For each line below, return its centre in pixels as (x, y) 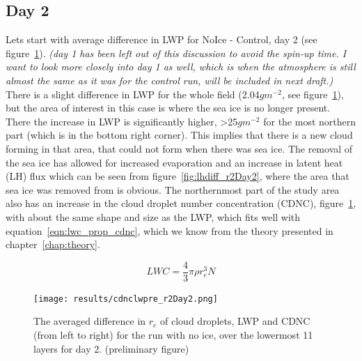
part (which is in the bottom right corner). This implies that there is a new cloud (179, 135)
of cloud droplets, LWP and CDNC (235, 321)
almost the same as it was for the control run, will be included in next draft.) (170, 80)
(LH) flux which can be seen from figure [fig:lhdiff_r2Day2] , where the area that (178, 176)
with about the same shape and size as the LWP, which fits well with (153, 216)
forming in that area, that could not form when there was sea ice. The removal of (179, 148)
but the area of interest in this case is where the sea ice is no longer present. (168, 108)
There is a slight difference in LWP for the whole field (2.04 (133, 94)
